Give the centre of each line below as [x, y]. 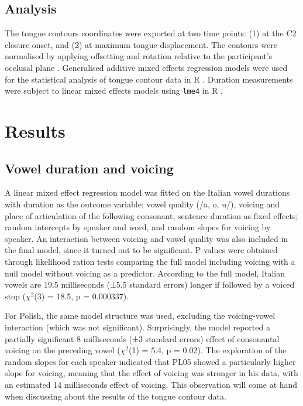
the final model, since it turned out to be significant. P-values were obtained [141, 250]
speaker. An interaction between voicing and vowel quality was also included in [147, 238]
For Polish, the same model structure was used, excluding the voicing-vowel [140, 315]
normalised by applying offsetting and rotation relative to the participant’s [139, 56]
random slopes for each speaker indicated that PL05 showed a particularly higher [150, 361]
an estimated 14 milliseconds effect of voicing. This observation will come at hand [151, 384]
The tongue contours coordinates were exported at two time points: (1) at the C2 [151, 33]
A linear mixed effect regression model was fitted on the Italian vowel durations [147, 192]
